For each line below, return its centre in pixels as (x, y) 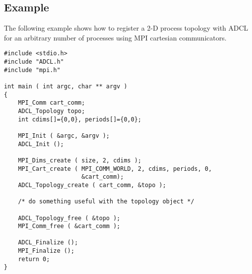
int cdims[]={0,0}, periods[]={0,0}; (80, 119)
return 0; (34, 259)
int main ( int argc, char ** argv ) (66, 87)
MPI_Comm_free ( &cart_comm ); (69, 226)
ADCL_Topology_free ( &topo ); (69, 218)
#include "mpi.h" (32, 70)
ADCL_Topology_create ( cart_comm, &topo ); (92, 185)
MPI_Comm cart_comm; (51, 103)
